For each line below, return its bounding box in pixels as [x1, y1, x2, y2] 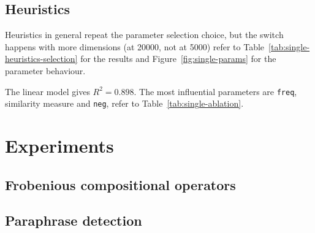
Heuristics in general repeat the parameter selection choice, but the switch [5, 28, 284, 41]
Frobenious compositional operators [5, 175, 236, 194]
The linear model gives [5, 85, 90, 97]
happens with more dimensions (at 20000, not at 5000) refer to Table [5, 40, 265, 53]
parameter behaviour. [5, 64, 86, 77]
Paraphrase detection [5, 211, 142, 230]
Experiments [5, 133, 114, 158]
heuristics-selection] [5, 52, 78, 65]
